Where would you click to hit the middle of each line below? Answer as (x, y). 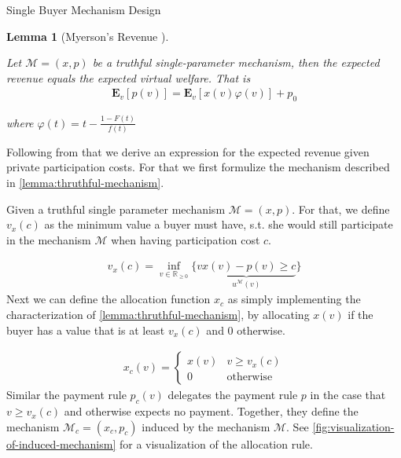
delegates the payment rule (233, 395)
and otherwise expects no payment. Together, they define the (211, 411)
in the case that (348, 395)
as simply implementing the (294, 299)
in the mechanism (49, 239)
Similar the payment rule (66, 395)
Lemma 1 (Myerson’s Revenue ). (88, 36)
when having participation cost (186, 239)
